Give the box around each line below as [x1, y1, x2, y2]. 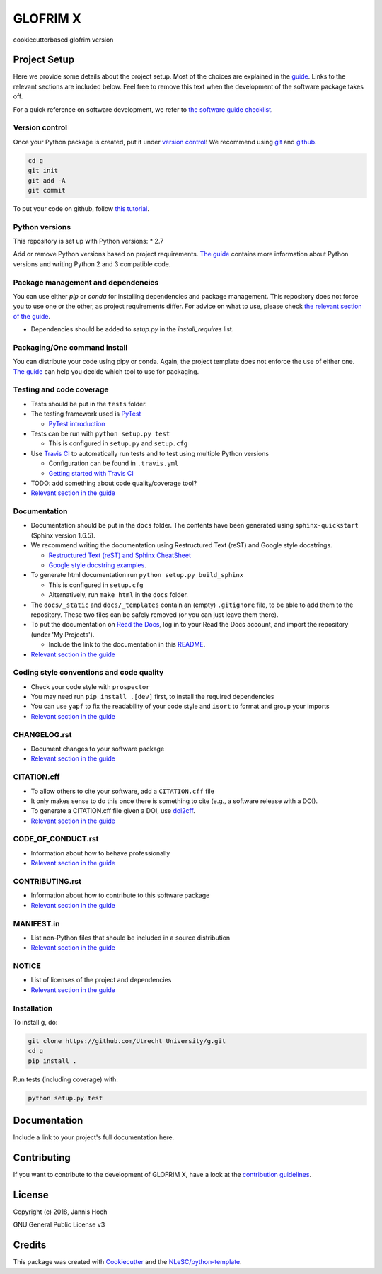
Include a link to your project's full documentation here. [13, 1133, 175, 1142]
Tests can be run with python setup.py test [30, 429, 170, 438]
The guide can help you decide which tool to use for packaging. [13, 367, 199, 375]
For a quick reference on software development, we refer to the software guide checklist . [13, 105, 273, 113]
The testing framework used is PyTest [30, 409, 141, 418]
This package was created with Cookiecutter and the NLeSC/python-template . [13, 1258, 242, 1266]
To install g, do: [13, 1018, 58, 1026]
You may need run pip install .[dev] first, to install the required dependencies [30, 693, 274, 701]
